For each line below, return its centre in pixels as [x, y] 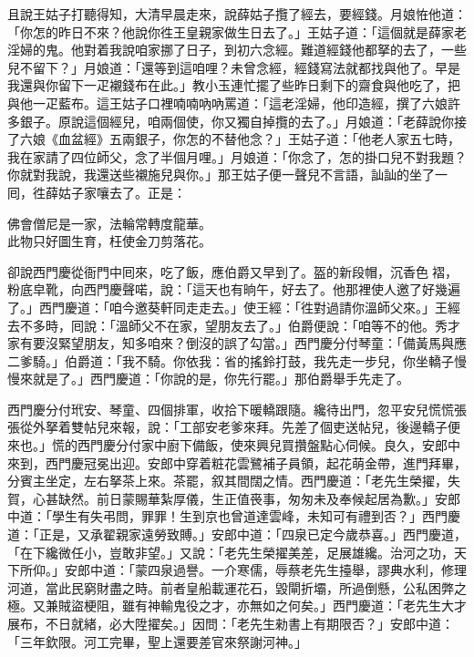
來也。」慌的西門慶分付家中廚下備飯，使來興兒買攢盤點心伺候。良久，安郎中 [234, 445]
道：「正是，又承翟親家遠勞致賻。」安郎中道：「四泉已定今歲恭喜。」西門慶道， [237, 534]
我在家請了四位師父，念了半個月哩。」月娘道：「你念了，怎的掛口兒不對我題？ [237, 156]
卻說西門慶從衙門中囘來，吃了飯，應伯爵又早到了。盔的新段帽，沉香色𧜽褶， [232, 271]
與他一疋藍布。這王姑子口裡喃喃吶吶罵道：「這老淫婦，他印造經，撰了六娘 [227, 103]
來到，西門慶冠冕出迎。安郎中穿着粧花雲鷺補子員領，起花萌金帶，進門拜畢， [237, 462]
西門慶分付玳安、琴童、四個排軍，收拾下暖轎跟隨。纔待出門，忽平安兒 [218, 409]
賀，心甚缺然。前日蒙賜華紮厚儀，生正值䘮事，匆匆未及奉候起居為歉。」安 [227, 498]
